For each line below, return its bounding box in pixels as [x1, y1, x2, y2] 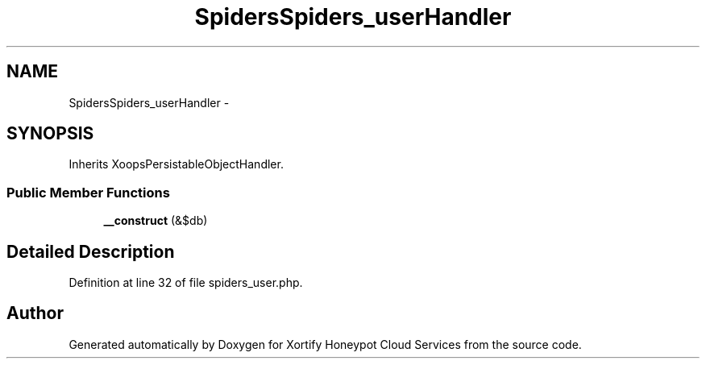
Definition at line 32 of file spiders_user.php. [69, 276, 303, 290]
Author [6, 303, 64, 324]
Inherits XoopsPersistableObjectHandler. [69, 157, 284, 172]
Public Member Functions [6, 184, 170, 201]
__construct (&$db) [103, 214, 208, 228]
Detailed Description [6, 241, 175, 262]
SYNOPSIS [6, 123, 94, 144]
